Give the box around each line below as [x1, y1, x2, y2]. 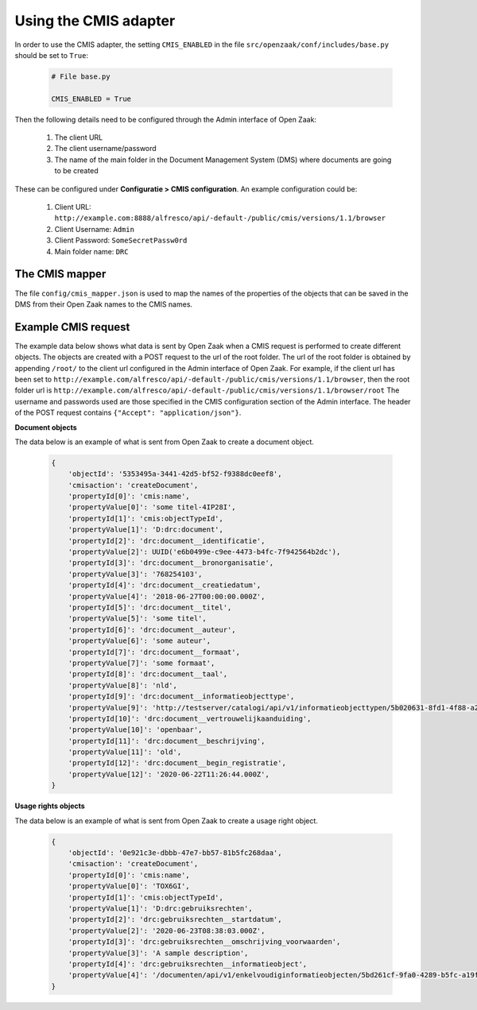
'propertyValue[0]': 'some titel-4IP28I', [68, 503, 236, 512]
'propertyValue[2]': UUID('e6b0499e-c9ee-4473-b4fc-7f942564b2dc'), [68, 548, 341, 556]
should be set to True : [14, 50, 89, 60]
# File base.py [51, 72, 111, 81]
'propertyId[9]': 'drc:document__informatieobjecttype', [68, 692, 295, 701]
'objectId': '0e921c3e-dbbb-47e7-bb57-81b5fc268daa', [68, 848, 282, 857]
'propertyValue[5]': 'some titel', [68, 614, 207, 623]
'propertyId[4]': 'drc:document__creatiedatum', [68, 581, 262, 590]
